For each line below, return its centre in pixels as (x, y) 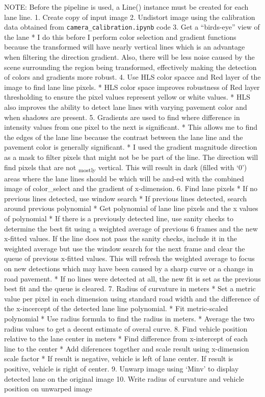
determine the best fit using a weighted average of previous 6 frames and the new (131, 228)
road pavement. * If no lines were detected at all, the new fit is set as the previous (132, 278)
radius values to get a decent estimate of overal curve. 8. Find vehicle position (126, 328)
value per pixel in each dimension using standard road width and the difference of (132, 298)
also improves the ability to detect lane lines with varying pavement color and (126, 107)
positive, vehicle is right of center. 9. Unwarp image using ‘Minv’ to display (122, 368)
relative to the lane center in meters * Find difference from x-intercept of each (126, 338)
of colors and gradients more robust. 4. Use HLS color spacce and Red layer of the (132, 77)
